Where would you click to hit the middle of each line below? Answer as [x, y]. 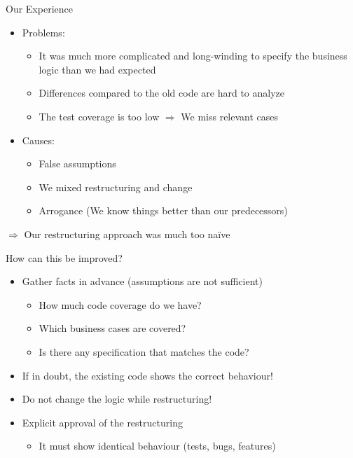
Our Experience [39, 8]
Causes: [38, 140]
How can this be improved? [64, 257]
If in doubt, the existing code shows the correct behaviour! [147, 375]
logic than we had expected [97, 69]
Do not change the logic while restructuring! [117, 399]
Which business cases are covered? [112, 328]
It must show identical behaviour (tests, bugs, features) [157, 446]
